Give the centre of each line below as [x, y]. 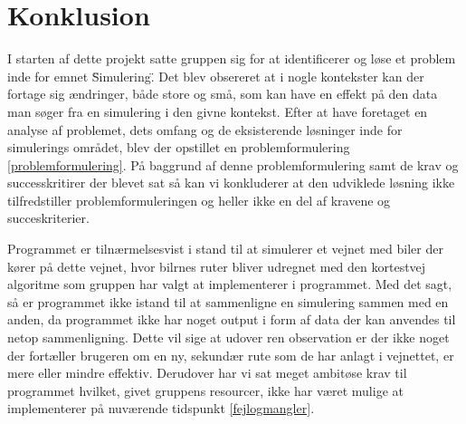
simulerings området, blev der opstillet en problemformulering [179, 147]
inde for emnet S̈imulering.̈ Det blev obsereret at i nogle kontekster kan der [216, 76]
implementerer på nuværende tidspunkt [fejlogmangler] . [161, 408]
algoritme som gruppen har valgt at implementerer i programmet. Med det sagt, [230, 284]
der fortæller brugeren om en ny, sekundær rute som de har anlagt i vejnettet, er [231, 355]
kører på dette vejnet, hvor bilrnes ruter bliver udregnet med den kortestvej [217, 266]
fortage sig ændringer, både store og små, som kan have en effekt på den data [223, 94]
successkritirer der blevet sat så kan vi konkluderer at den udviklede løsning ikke [231, 183]
